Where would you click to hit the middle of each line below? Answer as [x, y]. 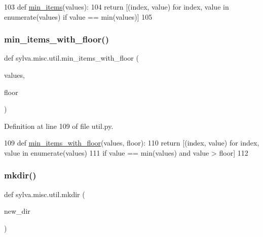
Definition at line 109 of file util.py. [59, 126]
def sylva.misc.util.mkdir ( [45, 194]
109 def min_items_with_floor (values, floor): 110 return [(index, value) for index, [132, 143]
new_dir [17, 211]
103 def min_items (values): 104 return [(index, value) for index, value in [117, 7]
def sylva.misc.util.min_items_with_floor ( [71, 58]
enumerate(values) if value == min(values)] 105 [78, 16]
